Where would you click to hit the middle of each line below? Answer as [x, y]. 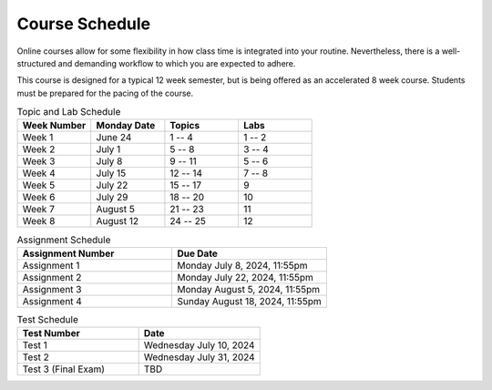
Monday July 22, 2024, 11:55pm [246, 277]
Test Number [51, 334]
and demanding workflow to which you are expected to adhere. [177, 63]
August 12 [118, 221]
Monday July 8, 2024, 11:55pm [243, 265]
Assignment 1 [51, 265]
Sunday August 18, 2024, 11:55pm [250, 301]
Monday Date [126, 126]
